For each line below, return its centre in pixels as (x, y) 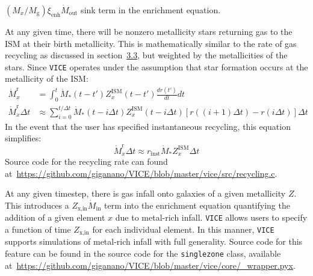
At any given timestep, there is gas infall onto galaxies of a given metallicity (145, 193)
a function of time (38, 229)
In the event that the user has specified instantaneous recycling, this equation (148, 126)
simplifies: (23, 138)
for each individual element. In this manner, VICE (183, 229)
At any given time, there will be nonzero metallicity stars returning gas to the (149, 31)
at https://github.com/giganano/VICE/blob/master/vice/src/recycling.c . (141, 173)
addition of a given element (55, 217)
